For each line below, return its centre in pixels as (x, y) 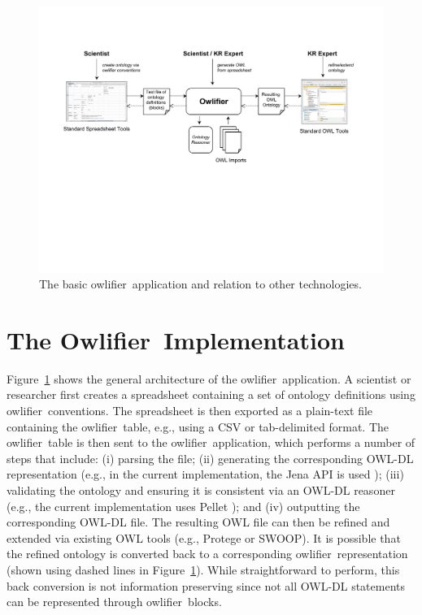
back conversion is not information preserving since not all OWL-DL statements (206, 585)
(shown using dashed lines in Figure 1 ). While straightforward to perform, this (203, 569)
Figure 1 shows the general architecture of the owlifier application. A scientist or (209, 378)
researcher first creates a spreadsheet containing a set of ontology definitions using (211, 394)
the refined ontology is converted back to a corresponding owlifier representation (207, 554)
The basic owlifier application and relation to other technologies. (200, 284)
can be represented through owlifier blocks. (114, 602)
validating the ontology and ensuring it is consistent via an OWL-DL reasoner (201, 489)
